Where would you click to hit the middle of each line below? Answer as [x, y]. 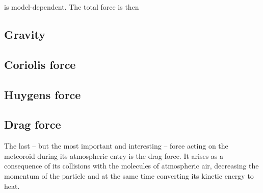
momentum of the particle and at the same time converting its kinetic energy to [129, 175]
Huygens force [43, 94]
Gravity [25, 34]
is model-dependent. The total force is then [72, 7]
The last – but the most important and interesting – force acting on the [116, 146]
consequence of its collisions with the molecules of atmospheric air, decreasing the [131, 166]
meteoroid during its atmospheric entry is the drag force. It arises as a [114, 155]
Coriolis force [40, 64]
